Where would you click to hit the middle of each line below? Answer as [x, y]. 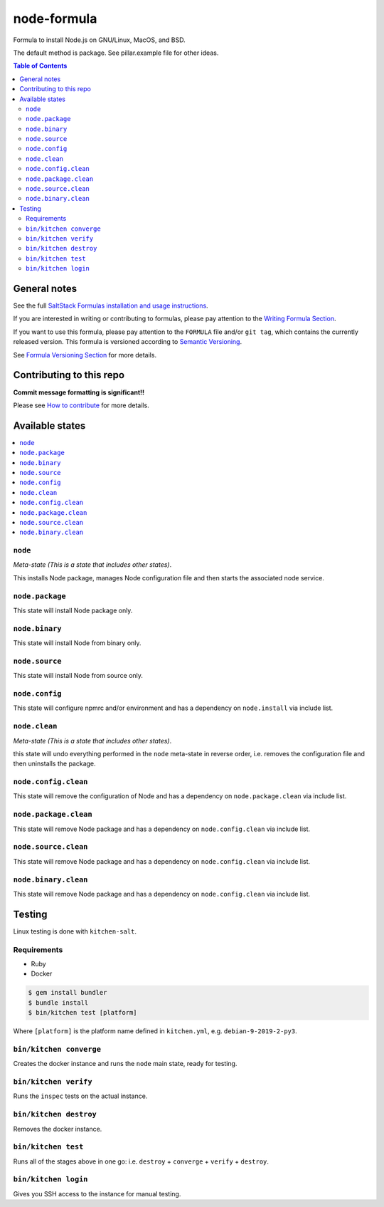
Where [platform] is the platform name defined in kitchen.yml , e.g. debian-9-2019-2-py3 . [155, 1031]
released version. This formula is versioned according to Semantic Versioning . [127, 342]
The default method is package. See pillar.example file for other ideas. [116, 53]
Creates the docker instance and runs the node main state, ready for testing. [125, 1064]
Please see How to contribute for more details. [81, 405]
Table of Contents [40, 66]
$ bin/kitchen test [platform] [83, 1013]
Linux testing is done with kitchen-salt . [75, 931]
